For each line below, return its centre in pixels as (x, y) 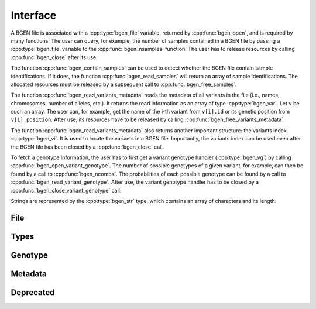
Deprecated (33, 292)
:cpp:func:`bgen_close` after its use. (54, 57)
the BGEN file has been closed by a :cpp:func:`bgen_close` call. (87, 147)
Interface (34, 15)
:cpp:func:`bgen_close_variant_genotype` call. (66, 190)
